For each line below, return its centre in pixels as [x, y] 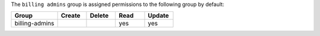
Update [158, 16]
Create [71, 16]
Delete [99, 16]
